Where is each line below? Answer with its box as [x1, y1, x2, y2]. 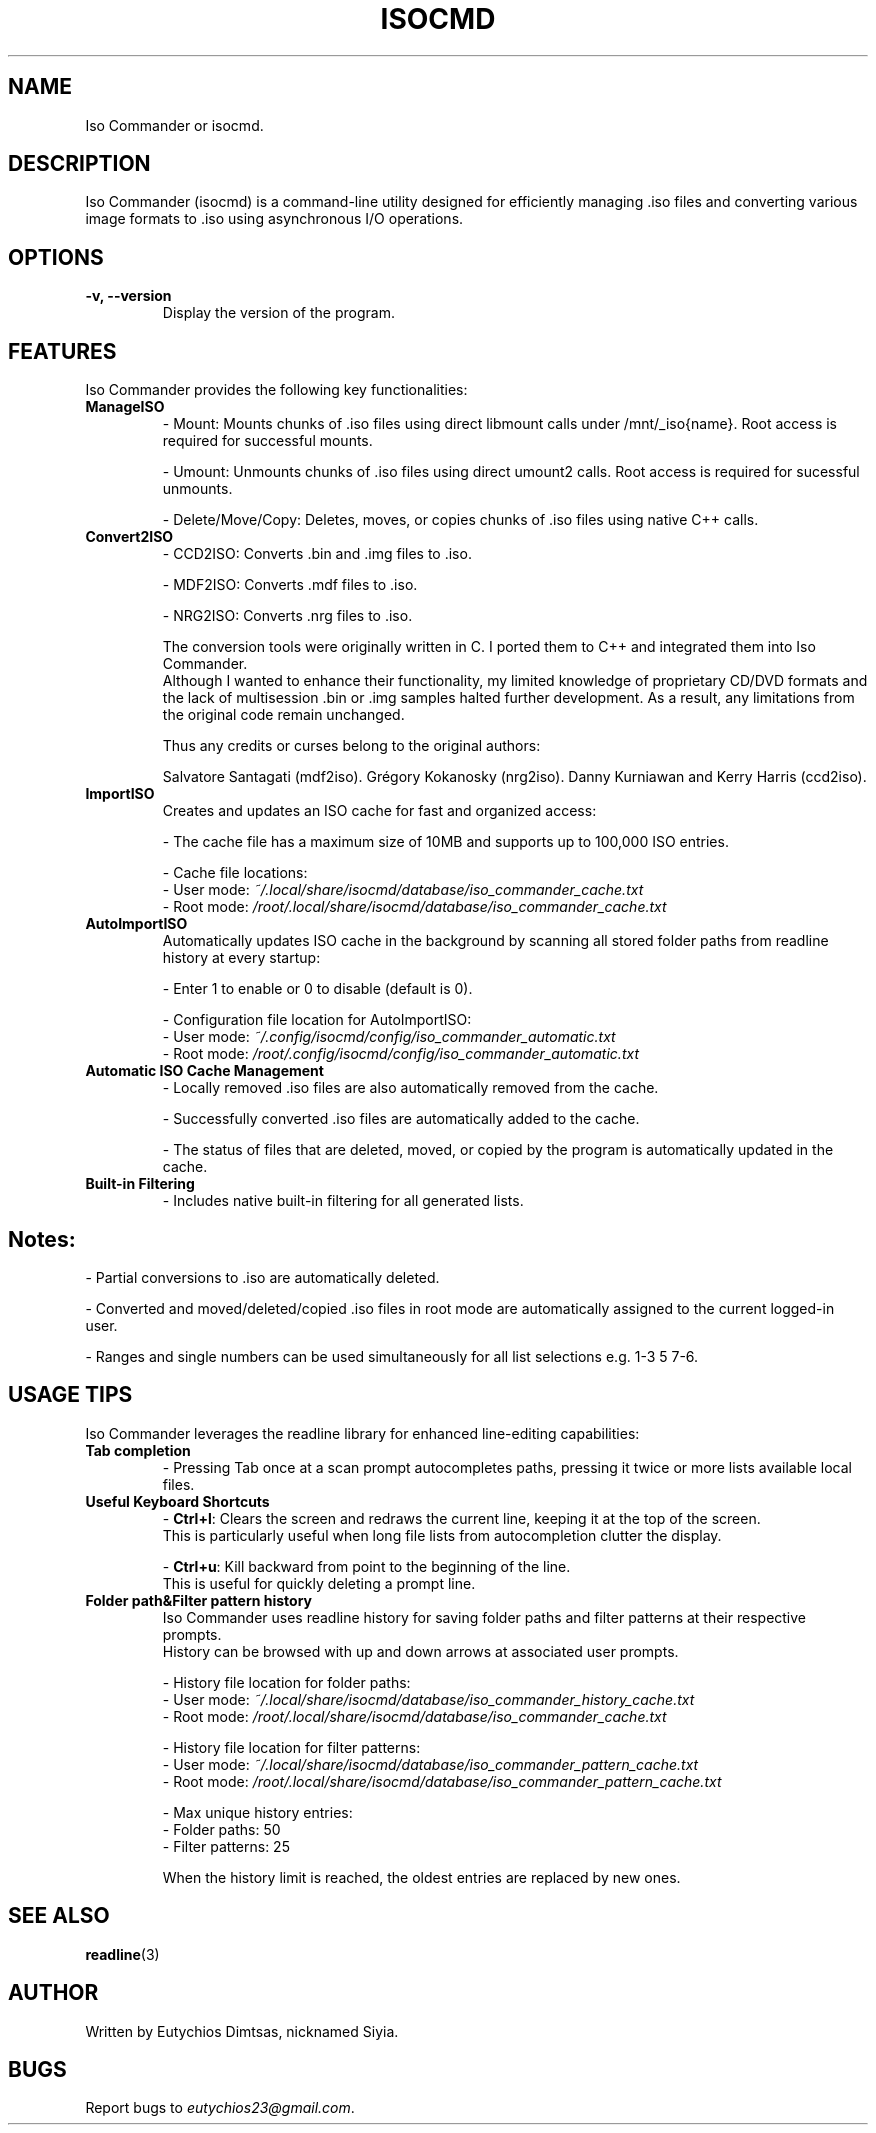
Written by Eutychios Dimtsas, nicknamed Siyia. [85, 2022, 399, 2040]
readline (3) [85, 1945, 160, 1963]
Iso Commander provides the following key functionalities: [85, 381, 468, 399]
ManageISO [85, 398, 165, 416]
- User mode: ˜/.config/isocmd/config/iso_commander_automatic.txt [162, 1028, 616, 1046]
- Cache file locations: [162, 864, 308, 882]
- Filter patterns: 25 [162, 1837, 290, 1855]
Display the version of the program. [162, 304, 395, 322]
